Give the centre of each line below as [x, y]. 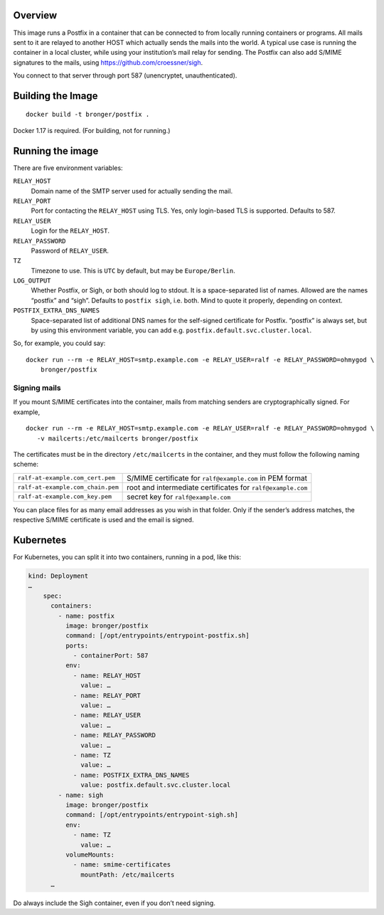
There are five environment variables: [68, 168]
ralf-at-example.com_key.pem [65, 497]
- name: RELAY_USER [107, 715]
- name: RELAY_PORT [107, 695]
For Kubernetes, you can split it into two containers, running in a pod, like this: [127, 557]
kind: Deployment [58, 576]
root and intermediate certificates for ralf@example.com [217, 487]
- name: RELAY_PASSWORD [114, 735]
